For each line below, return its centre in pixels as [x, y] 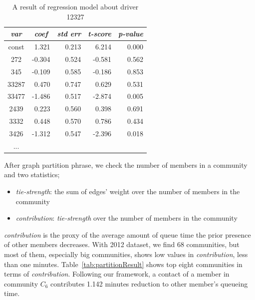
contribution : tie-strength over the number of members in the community [127, 218]
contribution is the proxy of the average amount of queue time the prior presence [127, 234]
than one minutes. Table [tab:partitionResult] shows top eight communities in [123, 264]
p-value [131, 34]
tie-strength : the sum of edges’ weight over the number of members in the [128, 191]
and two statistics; [32, 174]
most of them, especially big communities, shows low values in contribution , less [126, 254]
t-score [100, 34]
